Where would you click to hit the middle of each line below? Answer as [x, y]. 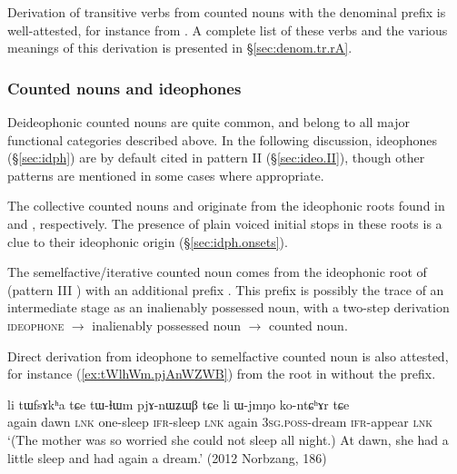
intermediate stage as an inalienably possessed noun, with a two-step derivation [228, 307]
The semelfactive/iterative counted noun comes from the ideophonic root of [217, 272]
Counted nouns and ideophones [124, 88]
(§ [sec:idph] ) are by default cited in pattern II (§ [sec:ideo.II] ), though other [216, 158]
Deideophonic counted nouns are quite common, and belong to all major [209, 122]
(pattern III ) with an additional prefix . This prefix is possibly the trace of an [226, 289]
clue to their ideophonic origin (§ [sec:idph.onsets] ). [148, 241]
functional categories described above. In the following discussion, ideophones [223, 139]
